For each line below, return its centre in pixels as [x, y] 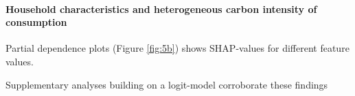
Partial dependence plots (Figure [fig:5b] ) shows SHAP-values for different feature [177, 48]
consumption [36, 22]
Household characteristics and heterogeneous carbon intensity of [161, 9]
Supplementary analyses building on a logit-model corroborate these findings [167, 84]
